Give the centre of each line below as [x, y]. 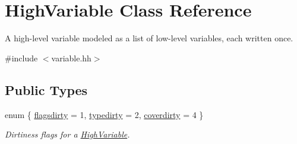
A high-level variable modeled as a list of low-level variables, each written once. [149, 38]
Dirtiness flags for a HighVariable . [67, 134]
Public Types [46, 89]
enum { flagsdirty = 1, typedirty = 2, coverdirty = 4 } [104, 114]
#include [21, 58]
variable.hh [71, 58]
